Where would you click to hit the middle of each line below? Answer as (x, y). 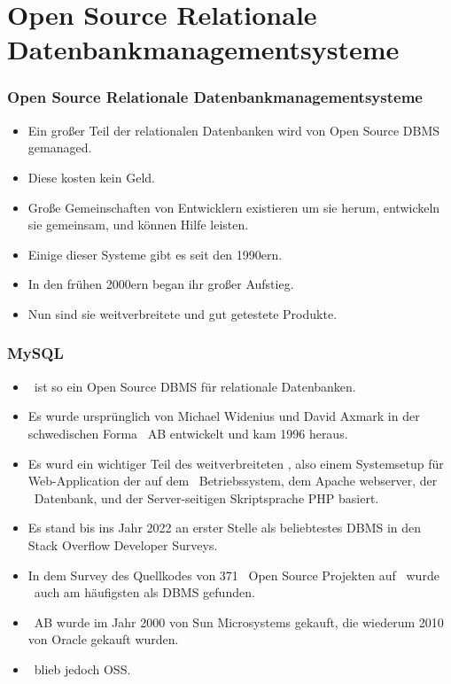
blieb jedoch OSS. (82, 668)
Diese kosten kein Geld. (91, 177)
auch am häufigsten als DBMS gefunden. (144, 592)
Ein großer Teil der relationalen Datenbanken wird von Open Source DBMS (234, 130)
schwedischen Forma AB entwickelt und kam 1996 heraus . (188, 433)
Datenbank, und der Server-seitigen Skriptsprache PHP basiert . (206, 497)
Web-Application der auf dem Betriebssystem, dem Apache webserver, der (233, 481)
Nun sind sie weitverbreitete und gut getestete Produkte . (183, 313)
